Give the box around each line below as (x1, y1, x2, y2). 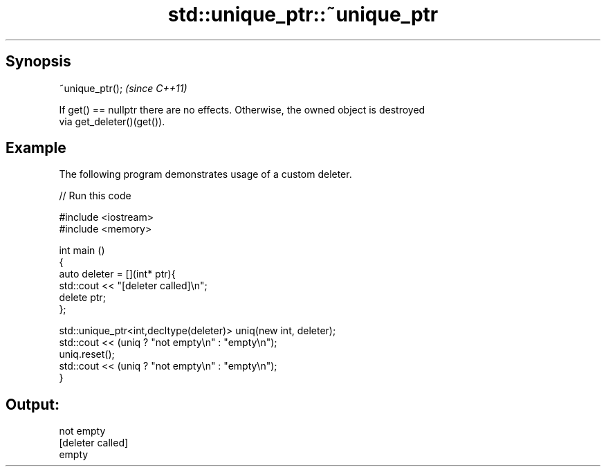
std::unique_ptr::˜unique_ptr (167, 3, 439, 26)
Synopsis (6, 53, 71, 71)
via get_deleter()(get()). (59, 115, 165, 127)
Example (6, 139, 66, 157)
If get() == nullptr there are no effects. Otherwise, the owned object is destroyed (59, 103, 425, 116)
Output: (6, 395, 59, 413)
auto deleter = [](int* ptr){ (59, 268, 176, 280)
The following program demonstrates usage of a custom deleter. (59, 168, 352, 181)
